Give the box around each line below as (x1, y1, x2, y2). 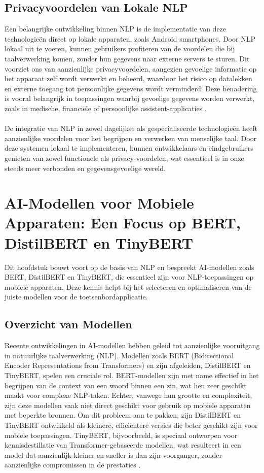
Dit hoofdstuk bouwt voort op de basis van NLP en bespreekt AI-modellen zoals (5, 261, 254, 272)
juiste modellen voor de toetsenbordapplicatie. (5, 291, 148, 302)
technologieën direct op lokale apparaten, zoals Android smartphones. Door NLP (5, 33, 255, 44)
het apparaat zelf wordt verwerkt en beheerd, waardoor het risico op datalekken (5, 73, 252, 84)
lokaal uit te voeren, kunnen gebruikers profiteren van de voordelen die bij (5, 43, 235, 54)
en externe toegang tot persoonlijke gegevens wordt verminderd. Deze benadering (5, 83, 257, 93)
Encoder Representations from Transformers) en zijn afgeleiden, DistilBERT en (5, 360, 251, 370)
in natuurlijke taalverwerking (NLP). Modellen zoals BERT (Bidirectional (5, 350, 234, 360)
